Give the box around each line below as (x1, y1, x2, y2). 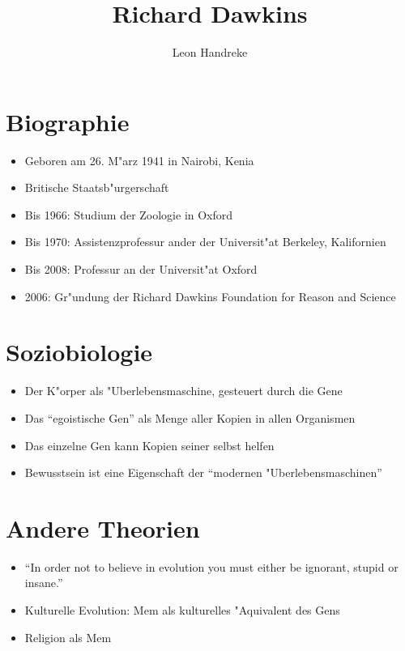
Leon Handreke (172, 44, 248, 61)
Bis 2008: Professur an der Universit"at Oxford (24, 261, 258, 278)
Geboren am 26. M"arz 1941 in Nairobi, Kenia (24, 151, 254, 168)
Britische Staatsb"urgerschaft (24, 179, 169, 196)
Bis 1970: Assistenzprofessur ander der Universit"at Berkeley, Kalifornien (24, 233, 386, 250)
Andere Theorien (6, 511, 200, 544)
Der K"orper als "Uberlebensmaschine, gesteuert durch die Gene (24, 382, 343, 399)
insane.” (24, 574, 63, 591)
